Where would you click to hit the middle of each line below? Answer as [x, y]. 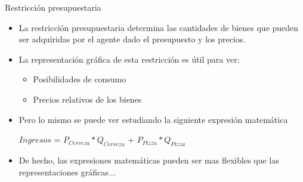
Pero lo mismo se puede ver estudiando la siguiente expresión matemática [153, 119]
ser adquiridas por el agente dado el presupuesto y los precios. [132, 39]
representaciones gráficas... [67, 172]
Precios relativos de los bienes [87, 99]
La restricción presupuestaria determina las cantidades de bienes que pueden [159, 27]
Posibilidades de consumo [80, 79]
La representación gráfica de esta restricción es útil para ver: [129, 59]
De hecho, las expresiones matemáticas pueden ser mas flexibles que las [149, 160]
